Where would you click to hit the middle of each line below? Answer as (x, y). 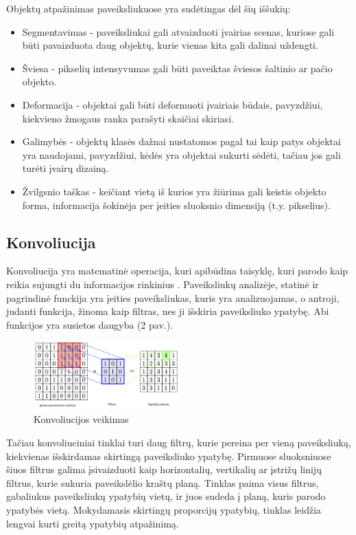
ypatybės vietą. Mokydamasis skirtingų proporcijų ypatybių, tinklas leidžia (164, 510)
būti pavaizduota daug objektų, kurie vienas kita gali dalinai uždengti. (170, 45)
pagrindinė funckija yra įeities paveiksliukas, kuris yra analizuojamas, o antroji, (173, 297)
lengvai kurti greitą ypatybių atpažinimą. (93, 523)
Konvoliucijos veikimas (81, 419)
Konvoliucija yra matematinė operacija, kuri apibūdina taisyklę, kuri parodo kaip (177, 271)
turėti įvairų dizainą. (66, 168)
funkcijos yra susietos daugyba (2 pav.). (90, 324)
